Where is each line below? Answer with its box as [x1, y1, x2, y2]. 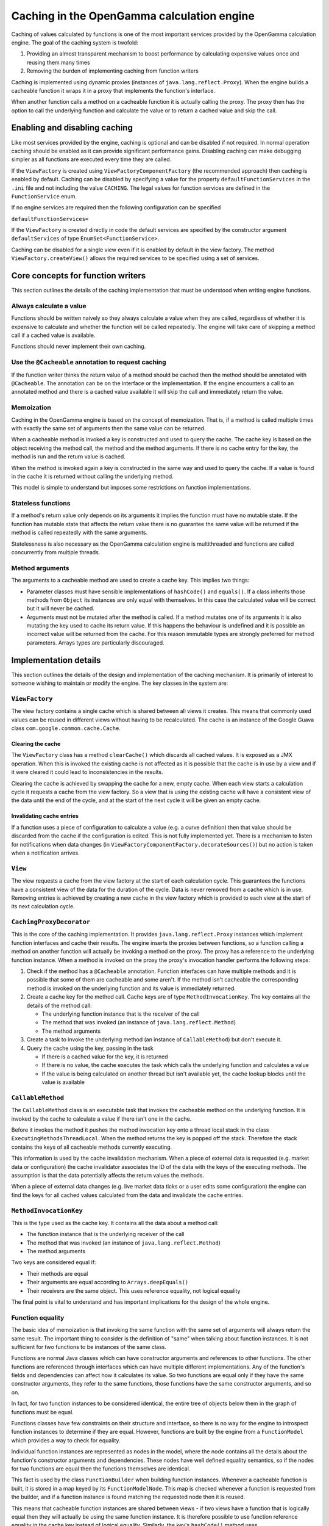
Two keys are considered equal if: [11, 1259, 96, 1266]
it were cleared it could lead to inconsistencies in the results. [11, 768, 164, 776]
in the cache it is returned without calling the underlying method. [11, 472, 174, 480]
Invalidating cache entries [11, 812, 79, 820]
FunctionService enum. [11, 192, 77, 200]
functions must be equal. [11, 1408, 74, 1416]
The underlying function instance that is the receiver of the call [41, 1010, 200, 1018]
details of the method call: [26, 1002, 92, 1009]
